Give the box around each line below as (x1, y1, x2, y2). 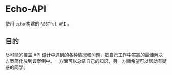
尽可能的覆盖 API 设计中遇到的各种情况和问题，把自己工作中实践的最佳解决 (5, 52, 163, 58)
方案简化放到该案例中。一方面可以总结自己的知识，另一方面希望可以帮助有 (5, 58, 162, 64)
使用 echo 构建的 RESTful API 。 (5, 20, 72, 27)
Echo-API (5, 3, 47, 15)
